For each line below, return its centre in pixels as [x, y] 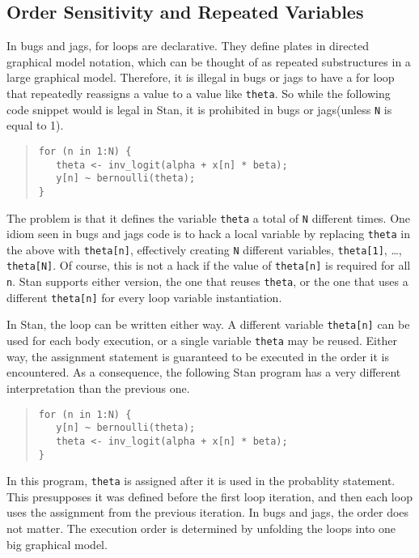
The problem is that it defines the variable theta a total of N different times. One [209, 217]
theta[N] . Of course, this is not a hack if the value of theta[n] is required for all [209, 265]
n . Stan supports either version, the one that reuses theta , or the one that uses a [207, 281]
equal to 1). [35, 125]
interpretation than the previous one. [98, 388]
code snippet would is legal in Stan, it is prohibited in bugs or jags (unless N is [199, 109]
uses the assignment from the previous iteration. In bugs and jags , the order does [208, 512]
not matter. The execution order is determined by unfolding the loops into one [201, 528]
